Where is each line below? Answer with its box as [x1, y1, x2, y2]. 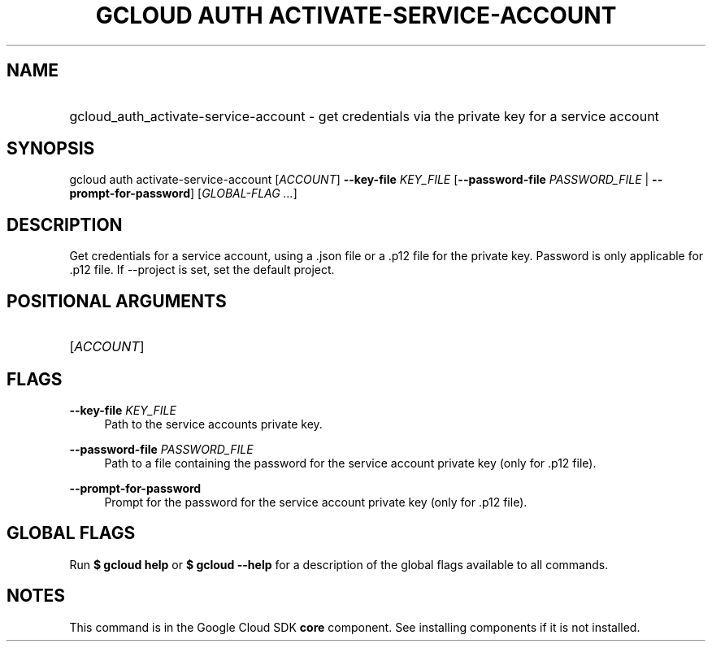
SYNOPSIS [7, 138, 95, 159]
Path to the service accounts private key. [104, 416, 323, 431]
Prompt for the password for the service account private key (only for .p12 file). [104, 494, 527, 509]
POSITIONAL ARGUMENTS [7, 290, 227, 311]
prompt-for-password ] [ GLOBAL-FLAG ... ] [69, 186, 297, 201]
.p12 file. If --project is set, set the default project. [69, 263, 335, 277]
